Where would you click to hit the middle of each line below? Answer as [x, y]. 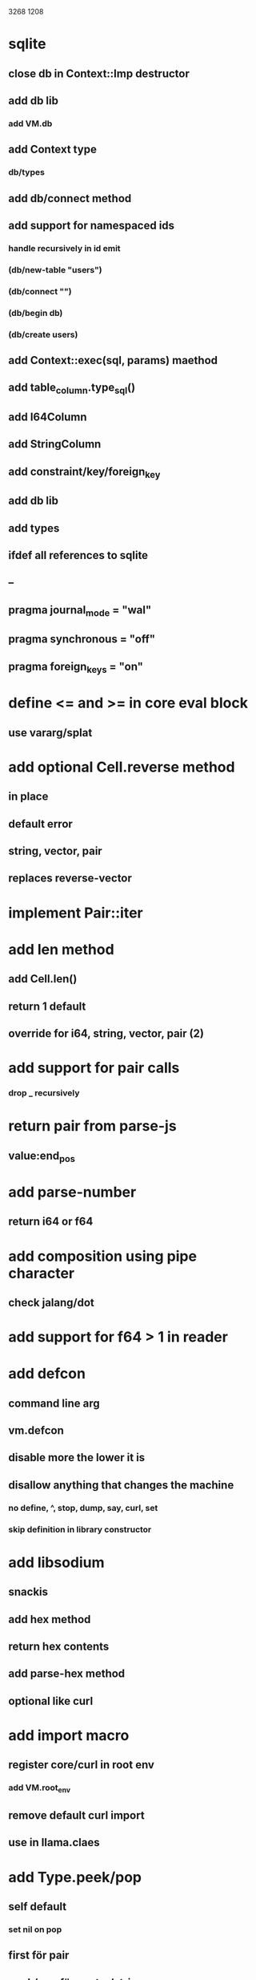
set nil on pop [35, 1929]
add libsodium [57, 1562]
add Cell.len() [43, 979]
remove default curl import [77, 1816]
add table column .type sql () [72, 389]
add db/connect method [70, 198]
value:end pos [42, 1156]
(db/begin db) [36, 313]
